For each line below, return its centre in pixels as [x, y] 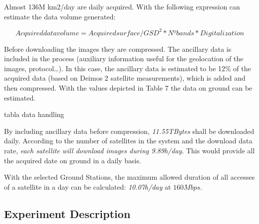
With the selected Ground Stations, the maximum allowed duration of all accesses [129, 177]
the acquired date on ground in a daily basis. [73, 160]
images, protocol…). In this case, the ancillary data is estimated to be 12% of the [128, 68]
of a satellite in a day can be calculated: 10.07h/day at [88, 186]
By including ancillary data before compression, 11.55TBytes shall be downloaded [129, 131]
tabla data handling [34, 114]
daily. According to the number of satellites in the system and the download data [128, 141]
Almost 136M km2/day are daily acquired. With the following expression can [122, 6]
